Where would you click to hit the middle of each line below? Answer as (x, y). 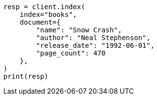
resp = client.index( (44, 7)
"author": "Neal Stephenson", (93, 38)
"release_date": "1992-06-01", (95, 45)
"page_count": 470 (71, 53)
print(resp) (26, 76)
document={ (40, 22)
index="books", (48, 14)
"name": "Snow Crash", (79, 30)
